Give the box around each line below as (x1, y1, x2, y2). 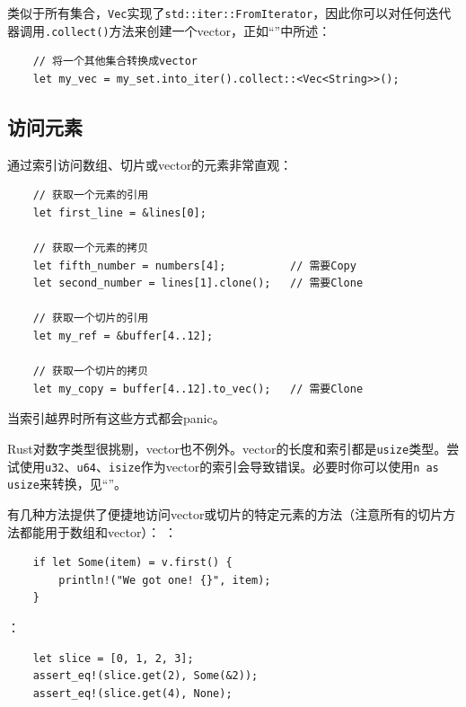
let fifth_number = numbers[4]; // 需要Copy (32, 259, 356, 272)
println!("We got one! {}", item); (58, 573, 271, 587)
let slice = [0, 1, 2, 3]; (32, 651, 194, 665)
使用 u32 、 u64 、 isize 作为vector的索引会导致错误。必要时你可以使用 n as (19, 456, 439, 475)
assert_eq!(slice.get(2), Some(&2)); (32, 669, 259, 683)
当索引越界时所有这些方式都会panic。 (7, 409, 225, 428)
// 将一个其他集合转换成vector (32, 55, 198, 68)
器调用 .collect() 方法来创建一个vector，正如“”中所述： (7, 21, 331, 40)
